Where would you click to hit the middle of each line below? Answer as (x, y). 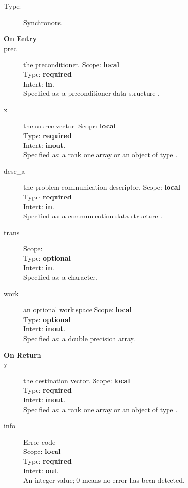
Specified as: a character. (60, 277)
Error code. (40, 442)
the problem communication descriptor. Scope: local (102, 187)
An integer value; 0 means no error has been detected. (104, 480)
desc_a (15, 171)
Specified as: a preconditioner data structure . (92, 93)
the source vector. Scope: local (70, 126)
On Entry (20, 39)
